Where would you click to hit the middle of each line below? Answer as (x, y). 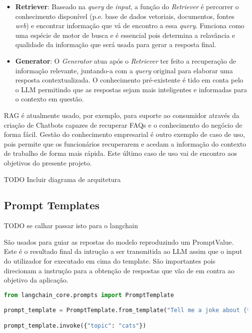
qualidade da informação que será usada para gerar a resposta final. (116, 44)
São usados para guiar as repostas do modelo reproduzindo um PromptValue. (119, 241)
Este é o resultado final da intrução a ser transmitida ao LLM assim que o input (123, 251)
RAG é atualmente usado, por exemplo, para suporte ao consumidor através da (122, 115)
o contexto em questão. (50, 99)
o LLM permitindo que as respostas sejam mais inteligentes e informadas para (131, 89)
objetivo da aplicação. (36, 280)
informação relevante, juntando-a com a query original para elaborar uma (124, 70)
